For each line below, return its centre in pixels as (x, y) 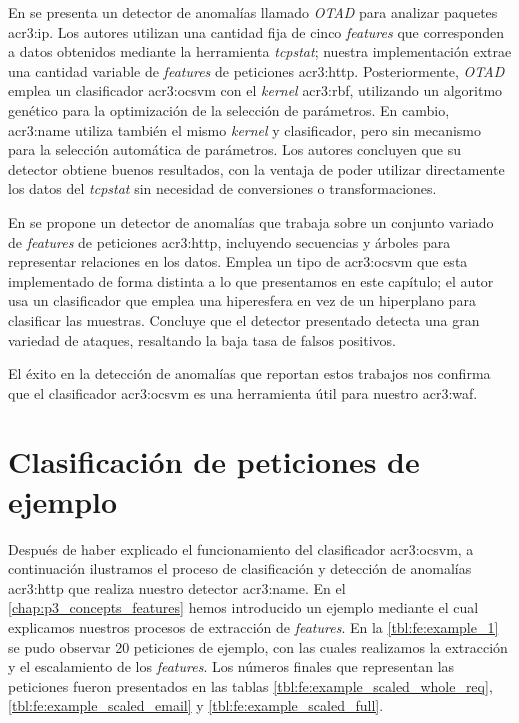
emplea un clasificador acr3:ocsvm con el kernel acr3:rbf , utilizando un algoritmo (255, 90)
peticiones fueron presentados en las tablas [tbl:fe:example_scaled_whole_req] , (250, 685)
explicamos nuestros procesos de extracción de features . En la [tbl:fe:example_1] (253, 626)
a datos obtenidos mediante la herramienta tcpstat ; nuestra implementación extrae (260, 51)
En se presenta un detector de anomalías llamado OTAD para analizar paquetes (253, 12)
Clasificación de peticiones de (214, 461)
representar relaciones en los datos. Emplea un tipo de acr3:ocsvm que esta (238, 261)
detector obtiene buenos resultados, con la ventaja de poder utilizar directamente (256, 168)
